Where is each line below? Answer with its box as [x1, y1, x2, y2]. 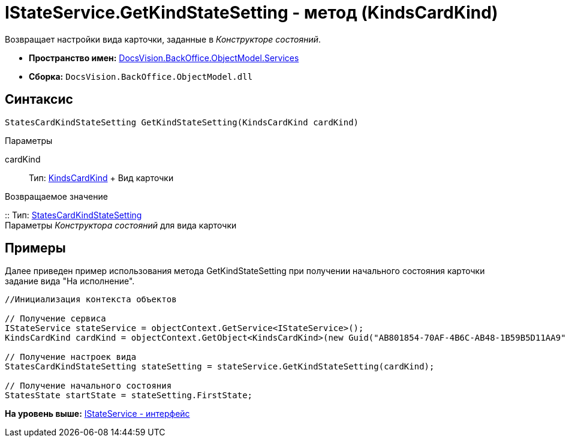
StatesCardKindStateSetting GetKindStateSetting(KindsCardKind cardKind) [5, 117, 359, 127]
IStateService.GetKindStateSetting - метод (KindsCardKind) [5, 2, 498, 23]
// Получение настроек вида [5, 352, 137, 362]
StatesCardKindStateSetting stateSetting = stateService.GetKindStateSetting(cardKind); [5, 362, 435, 372]
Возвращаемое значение [5, 191, 108, 202]
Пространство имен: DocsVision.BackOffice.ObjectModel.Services [29, 52, 299, 63]
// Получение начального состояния [5, 381, 172, 391]
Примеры [5, 240, 66, 256]
